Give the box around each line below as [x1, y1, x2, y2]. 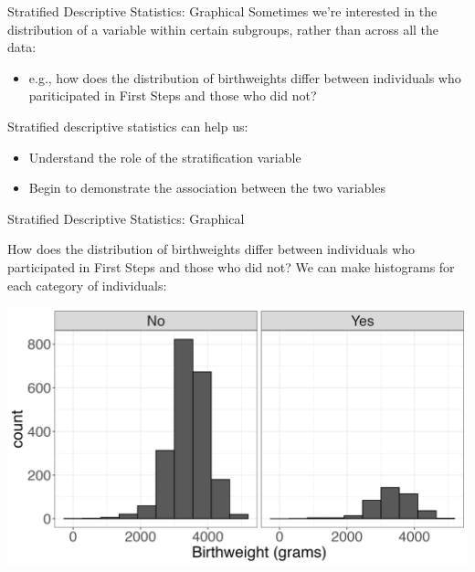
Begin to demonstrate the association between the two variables [28, 178, 385, 197]
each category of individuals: [7, 275, 167, 294]
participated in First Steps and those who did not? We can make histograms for [7, 257, 455, 276]
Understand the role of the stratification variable [28, 147, 301, 166]
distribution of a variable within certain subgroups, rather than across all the [7, 19, 439, 38]
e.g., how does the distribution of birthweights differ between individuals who [28, 68, 461, 87]
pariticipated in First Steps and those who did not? [28, 86, 317, 105]
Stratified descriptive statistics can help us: [7, 116, 248, 135]
